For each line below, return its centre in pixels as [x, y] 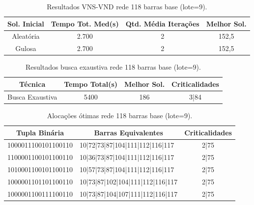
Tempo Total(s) [91, 84]
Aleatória [26, 36]
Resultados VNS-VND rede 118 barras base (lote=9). [127, 6]
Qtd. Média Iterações [162, 23]
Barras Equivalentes [128, 132]
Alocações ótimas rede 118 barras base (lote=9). [120, 115]
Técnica [32, 84]
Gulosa [26, 48]
